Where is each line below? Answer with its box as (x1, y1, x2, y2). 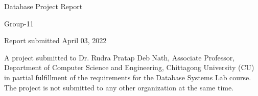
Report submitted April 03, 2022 (4, 35, 107, 46)
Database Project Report (4, 1, 83, 11)
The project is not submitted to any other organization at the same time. (4, 82, 234, 92)
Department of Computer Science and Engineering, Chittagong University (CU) (4, 62, 254, 73)
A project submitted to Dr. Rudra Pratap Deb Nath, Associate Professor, (4, 52, 235, 62)
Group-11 (4, 18, 34, 28)
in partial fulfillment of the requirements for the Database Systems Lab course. (4, 72, 251, 82)
